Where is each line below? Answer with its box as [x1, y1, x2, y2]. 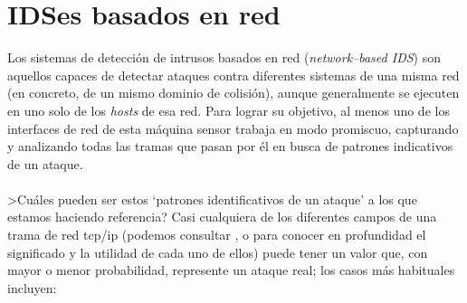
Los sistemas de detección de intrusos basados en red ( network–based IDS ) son [7, 48, 441, 67]
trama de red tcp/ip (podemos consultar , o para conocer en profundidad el [7, 225, 426, 244]
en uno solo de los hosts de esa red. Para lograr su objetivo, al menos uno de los [7, 100, 450, 119]
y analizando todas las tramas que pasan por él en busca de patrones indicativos [7, 137, 453, 156]
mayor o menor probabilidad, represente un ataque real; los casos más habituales [7, 260, 455, 279]
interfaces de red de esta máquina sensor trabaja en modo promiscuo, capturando [7, 118, 459, 137]
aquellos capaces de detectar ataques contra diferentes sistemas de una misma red [7, 65, 460, 84]
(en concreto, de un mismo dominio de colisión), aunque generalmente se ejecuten [7, 83, 460, 102]
